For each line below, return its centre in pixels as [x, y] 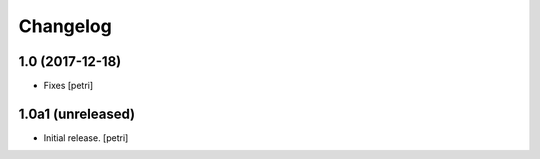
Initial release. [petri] [86, 137]
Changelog [65, 26]
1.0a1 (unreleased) [77, 113]
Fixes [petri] [68, 86]
